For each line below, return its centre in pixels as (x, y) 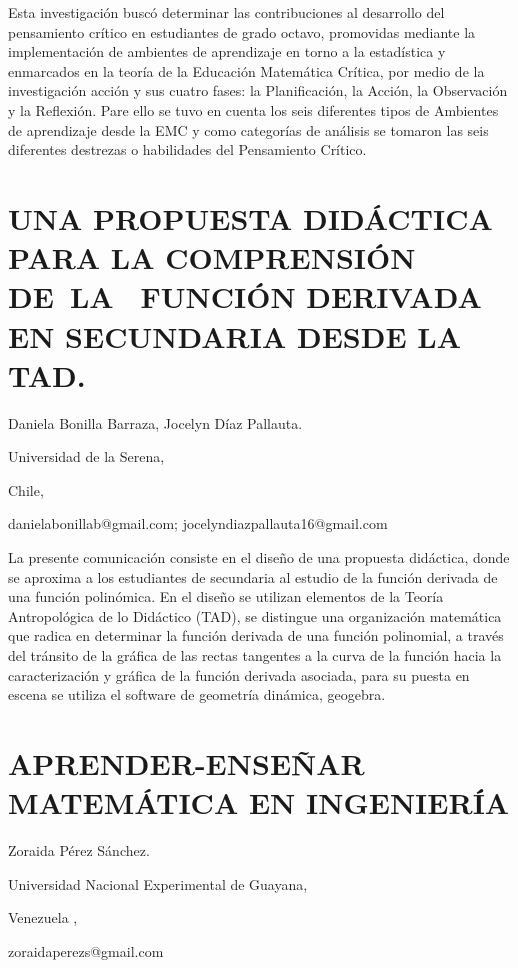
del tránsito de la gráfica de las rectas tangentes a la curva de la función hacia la (255, 654)
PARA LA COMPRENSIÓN (212, 257)
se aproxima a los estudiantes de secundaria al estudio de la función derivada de (253, 576)
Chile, (26, 489)
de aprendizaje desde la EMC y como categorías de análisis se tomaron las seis (248, 129)
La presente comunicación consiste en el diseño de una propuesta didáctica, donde (259, 557)
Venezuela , (43, 917)
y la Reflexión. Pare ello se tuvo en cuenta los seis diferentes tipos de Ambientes (253, 109)
